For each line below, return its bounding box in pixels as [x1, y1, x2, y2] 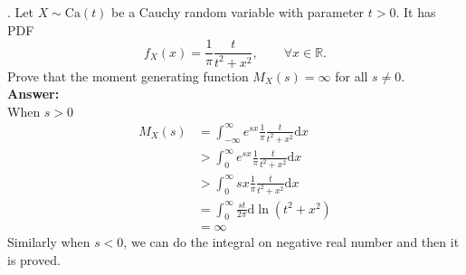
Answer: [7, 84, 60, 103]
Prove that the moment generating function [7, 66, 249, 85]
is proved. [7, 251, 61, 270]
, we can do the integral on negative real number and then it [123, 232, 460, 251]
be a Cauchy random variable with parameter [111, 3, 365, 21]
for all [335, 66, 368, 85]
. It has [395, 3, 436, 21]
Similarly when [7, 232, 90, 251]
